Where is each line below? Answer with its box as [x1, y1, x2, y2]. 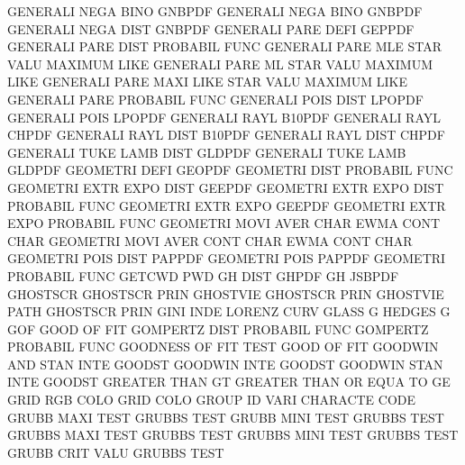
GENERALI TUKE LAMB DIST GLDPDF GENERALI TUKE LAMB [7, 142, 406, 161]
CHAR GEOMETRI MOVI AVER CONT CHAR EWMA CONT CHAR [7, 231, 413, 250]
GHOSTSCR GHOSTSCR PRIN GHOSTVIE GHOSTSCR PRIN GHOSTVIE [7, 284, 444, 303]
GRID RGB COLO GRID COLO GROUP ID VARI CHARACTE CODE [7, 390, 416, 409]
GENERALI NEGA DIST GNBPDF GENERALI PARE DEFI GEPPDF [7, 19, 415, 38]
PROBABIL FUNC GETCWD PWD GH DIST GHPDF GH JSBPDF [7, 266, 399, 285]
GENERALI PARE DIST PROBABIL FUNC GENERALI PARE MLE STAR [7, 37, 442, 56]
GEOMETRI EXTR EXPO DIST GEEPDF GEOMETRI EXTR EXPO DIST [7, 178, 444, 196]
